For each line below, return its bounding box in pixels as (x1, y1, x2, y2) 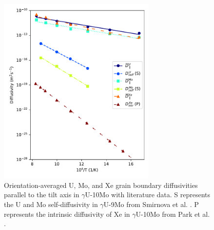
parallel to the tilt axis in (4, 189, 79, 200)
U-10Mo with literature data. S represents (85, 189, 211, 200)
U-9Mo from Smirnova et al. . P (103, 199, 199, 209)
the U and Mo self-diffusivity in (4, 199, 98, 209)
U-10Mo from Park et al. (136, 208, 210, 219)
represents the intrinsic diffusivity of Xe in (4, 208, 130, 219)
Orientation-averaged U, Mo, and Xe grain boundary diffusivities (4, 180, 198, 190)
